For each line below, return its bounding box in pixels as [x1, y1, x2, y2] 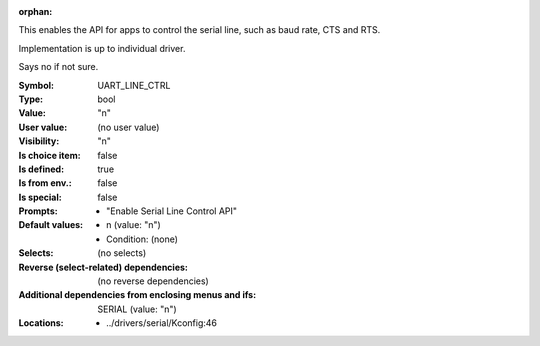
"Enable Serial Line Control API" [106, 205, 238, 217]
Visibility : [18, 135, 60, 147]
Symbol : [18, 79, 55, 91]
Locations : [18, 317, 64, 329]
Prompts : [18, 205, 59, 217]
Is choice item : [18, 149, 81, 161]
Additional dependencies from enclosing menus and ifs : [18, 289, 257, 301]
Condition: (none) [106, 233, 179, 245]
